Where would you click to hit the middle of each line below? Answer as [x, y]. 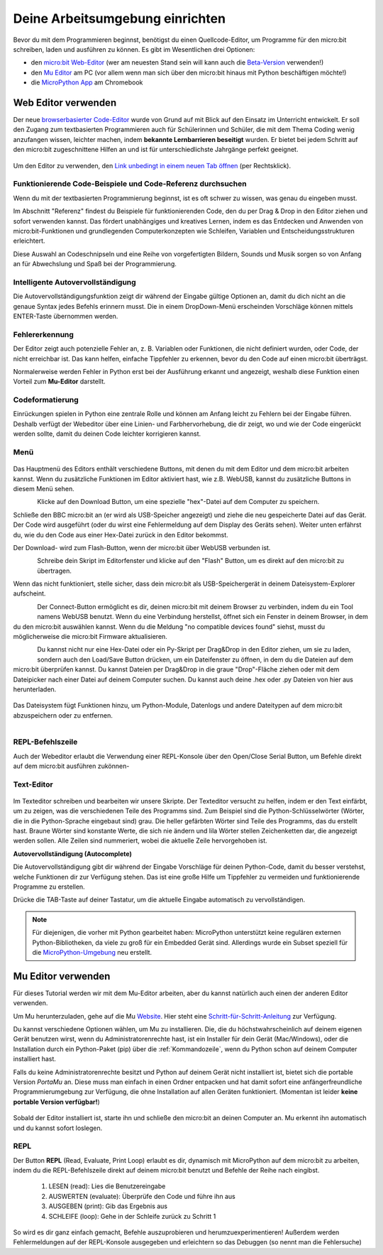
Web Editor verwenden [65, 103]
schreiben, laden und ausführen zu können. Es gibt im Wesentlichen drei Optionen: [134, 49]
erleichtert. [29, 241]
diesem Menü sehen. [44, 488]
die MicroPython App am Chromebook [87, 82]
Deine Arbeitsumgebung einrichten [120, 18]
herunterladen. [35, 689]
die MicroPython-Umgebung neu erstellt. [92, 952]
